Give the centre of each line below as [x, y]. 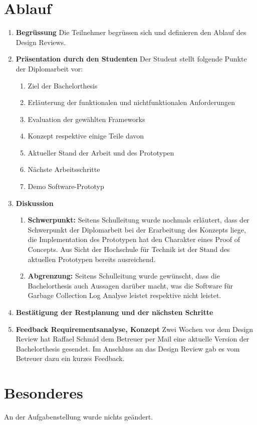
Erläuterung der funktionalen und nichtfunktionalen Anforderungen [132, 102]
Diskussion [35, 203]
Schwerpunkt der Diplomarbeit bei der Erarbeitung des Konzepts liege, [137, 229]
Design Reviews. [41, 42]
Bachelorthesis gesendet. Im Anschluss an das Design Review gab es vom [128, 348]
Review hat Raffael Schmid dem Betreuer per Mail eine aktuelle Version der [133, 339]
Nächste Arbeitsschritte [64, 169]
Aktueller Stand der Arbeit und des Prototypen [101, 152]
